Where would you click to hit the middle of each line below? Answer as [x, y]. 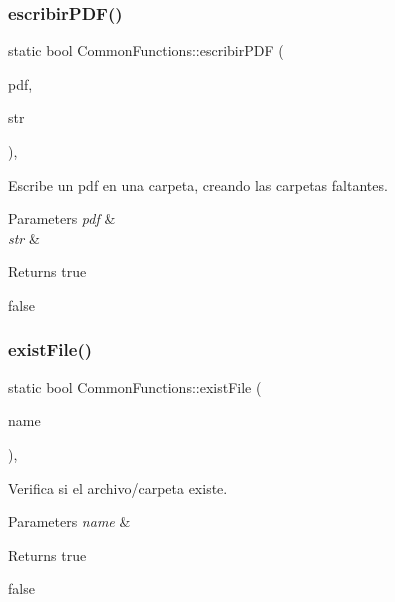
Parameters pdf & [62, 218]
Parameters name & [69, 521]
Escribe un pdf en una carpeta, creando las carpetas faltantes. [198, 184]
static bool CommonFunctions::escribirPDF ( [146, 50]
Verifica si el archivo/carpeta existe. [118, 487]
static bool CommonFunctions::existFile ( [135, 386]
